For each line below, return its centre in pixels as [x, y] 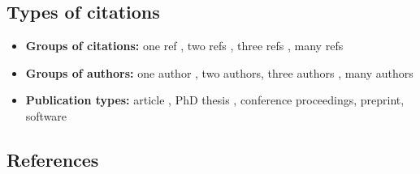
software [46, 115]
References [53, 159]
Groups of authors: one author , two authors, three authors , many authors [219, 72]
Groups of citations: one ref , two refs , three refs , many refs [184, 46]
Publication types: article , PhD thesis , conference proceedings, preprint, [215, 100]
